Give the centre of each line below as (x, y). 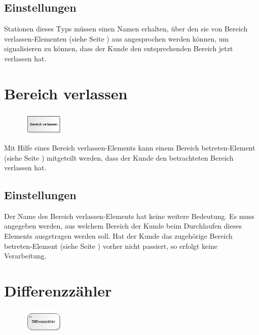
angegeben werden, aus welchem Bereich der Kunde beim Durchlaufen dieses (123, 226)
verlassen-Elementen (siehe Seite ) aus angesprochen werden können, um (117, 38)
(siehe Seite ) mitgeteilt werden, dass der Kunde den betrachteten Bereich (119, 157)
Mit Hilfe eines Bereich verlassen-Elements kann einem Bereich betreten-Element (130, 147)
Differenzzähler (58, 291)
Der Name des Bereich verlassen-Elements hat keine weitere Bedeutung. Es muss (129, 216)
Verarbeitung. (25, 256)
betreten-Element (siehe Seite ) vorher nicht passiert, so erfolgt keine (111, 246)
